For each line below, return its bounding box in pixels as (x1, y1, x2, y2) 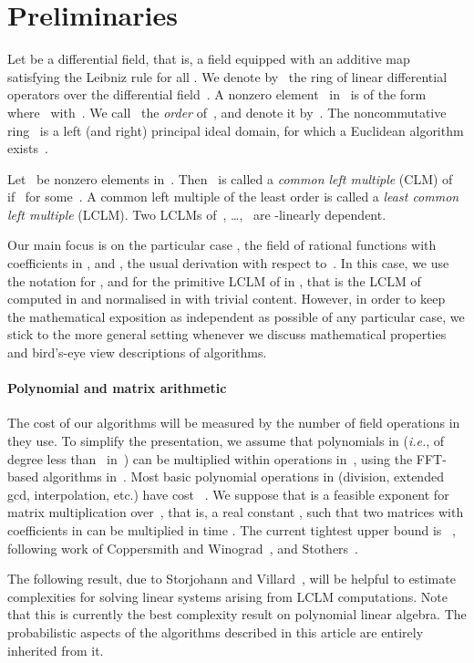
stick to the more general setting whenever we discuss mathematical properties (7, 325, 447, 344)
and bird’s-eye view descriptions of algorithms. (7, 343, 267, 362)
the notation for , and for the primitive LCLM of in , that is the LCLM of (7, 271, 421, 290)
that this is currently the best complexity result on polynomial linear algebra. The (7, 605, 467, 624)
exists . (7, 139, 48, 158)
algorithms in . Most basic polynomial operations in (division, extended (42, 467, 444, 486)
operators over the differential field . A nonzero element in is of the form (7, 85, 427, 104)
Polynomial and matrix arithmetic (7, 378, 227, 398)
